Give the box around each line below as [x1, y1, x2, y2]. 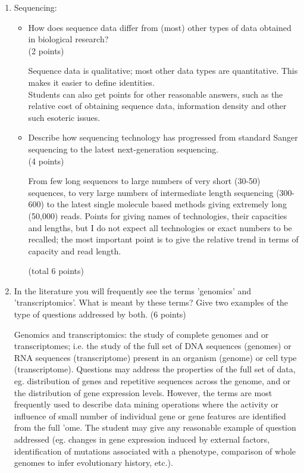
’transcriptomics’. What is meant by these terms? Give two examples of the [14, 296, 289, 309]
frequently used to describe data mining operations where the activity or [14, 398, 278, 410]
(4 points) [28, 154, 64, 167]
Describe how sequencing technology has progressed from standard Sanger [28, 131, 298, 144]
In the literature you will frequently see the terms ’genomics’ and [14, 284, 251, 297]
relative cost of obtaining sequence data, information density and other [28, 99, 287, 112]
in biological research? [28, 33, 109, 45]
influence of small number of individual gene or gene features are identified [14, 409, 286, 422]
